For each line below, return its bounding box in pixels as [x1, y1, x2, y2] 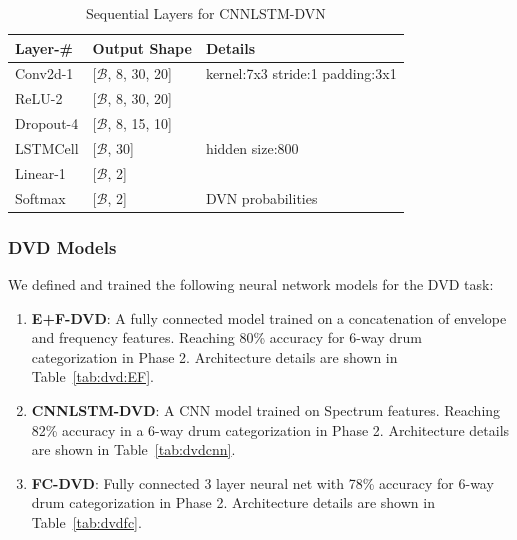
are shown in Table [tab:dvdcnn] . [31, 439, 236, 460]
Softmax [15, 187, 66, 208]
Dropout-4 [15, 113, 79, 134]
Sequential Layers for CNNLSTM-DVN [85, 3, 326, 23]
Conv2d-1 [15, 63, 74, 84]
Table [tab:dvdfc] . [31, 511, 142, 532]
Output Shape [92, 37, 192, 58]
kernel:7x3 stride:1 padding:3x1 [205, 63, 397, 84]
